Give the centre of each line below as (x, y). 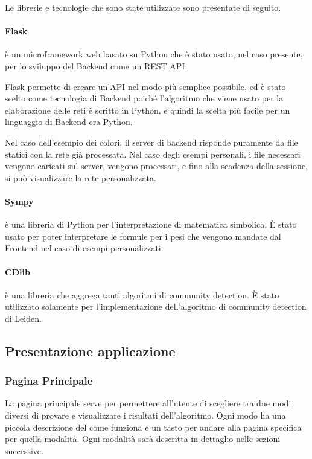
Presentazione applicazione (90, 351)
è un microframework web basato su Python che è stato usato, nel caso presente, (154, 54)
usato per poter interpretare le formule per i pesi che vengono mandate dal (143, 236)
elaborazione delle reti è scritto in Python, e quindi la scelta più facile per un (148, 110)
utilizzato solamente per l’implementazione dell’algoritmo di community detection (156, 307)
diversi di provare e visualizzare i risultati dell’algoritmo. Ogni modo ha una (145, 415)
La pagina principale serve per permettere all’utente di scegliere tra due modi (148, 403)
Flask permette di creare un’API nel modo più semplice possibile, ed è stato (145, 86)
